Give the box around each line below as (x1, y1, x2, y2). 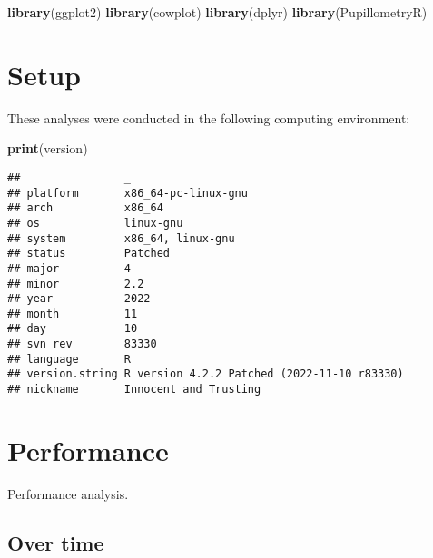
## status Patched (7, 247, 170, 260)
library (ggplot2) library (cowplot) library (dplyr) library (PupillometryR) (7, 3, 428, 21)
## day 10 (7, 322, 138, 336)
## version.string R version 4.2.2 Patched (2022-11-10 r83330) (7, 367, 404, 381)
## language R (7, 352, 132, 366)
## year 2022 (7, 292, 151, 306)
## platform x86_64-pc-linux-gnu (7, 186, 248, 200)
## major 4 (7, 261, 132, 275)
